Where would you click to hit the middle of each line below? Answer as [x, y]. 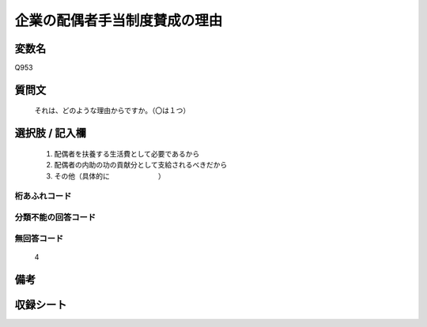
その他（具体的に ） [110, 176]
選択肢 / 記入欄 [51, 133]
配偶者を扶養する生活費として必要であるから [127, 153]
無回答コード [39, 239]
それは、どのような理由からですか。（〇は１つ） [112, 111]
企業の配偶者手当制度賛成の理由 [119, 21]
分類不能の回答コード [55, 217]
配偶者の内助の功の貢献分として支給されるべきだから [141, 165]
